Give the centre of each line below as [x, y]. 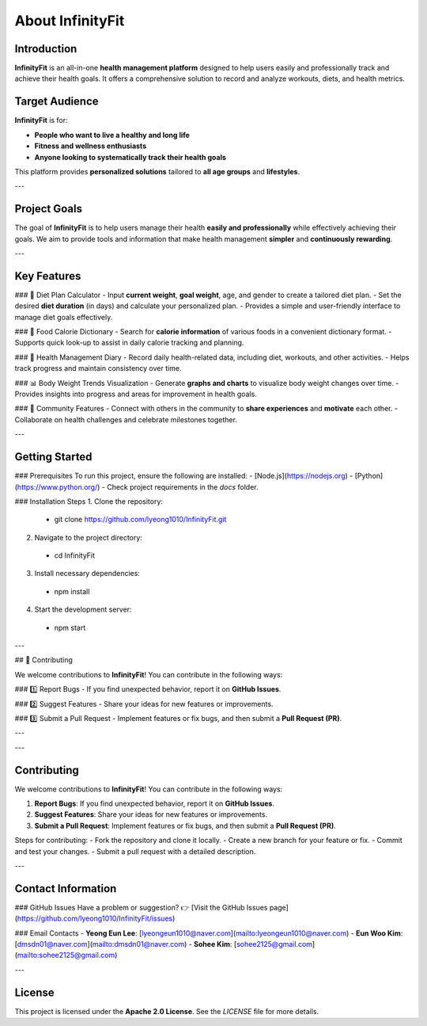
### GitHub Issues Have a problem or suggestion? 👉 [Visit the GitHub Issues [141, 907]
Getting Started [53, 457]
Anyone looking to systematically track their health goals [130, 157]
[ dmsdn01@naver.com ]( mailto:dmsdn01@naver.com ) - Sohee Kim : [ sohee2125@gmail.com [163, 944]
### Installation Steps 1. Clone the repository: [89, 501]
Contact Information [66, 889]
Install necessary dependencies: [87, 574]
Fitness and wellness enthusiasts [90, 146]
